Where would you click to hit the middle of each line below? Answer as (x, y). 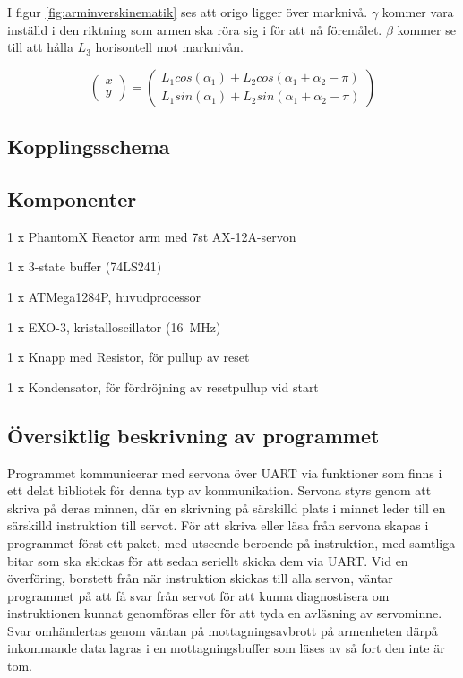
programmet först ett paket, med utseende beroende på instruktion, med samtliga (231, 542)
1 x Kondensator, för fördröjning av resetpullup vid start (163, 386)
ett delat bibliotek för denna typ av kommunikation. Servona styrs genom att (219, 490)
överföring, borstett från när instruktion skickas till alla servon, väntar (200, 578)
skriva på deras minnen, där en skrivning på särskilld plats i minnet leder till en (227, 507)
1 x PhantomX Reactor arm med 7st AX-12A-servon (152, 236)
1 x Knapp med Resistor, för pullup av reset (129, 357)
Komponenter (72, 198)
